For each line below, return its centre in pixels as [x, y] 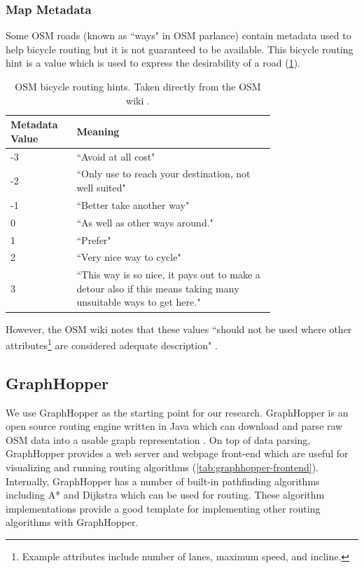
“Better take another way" [133, 204]
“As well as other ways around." [145, 222]
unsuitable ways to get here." [139, 302]
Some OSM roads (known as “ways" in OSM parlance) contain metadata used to [178, 35]
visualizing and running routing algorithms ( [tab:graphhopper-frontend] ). [162, 467]
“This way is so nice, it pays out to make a [168, 275]
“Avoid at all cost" [116, 156]
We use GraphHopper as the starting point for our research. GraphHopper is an [177, 412]
